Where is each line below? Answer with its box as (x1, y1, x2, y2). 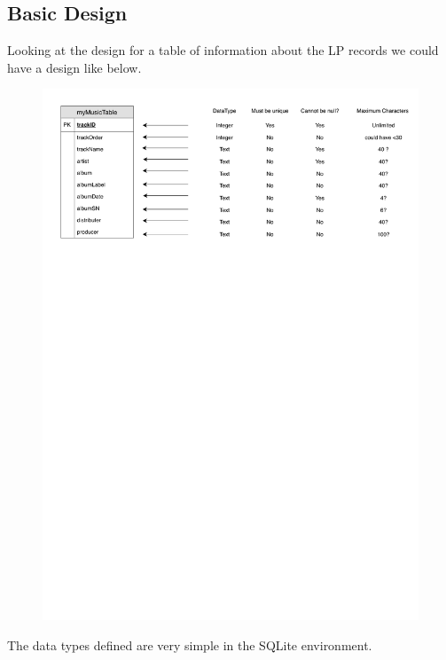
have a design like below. (7, 58, 142, 76)
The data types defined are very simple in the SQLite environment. (7, 635, 372, 654)
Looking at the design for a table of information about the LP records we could (7, 41, 439, 59)
